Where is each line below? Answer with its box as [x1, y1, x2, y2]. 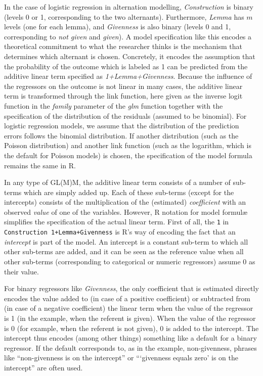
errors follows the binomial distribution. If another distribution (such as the [4, 130, 239, 140]
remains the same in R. [4, 160, 76, 170]
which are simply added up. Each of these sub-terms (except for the [23, 186, 234, 197]
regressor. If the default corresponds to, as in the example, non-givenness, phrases [4, 342, 257, 353]
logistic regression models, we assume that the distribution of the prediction [4, 120, 239, 131]
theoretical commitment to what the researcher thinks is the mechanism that [4, 41, 242, 52]
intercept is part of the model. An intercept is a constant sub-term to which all [4, 236, 248, 247]
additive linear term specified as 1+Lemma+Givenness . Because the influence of [4, 71, 252, 81]
